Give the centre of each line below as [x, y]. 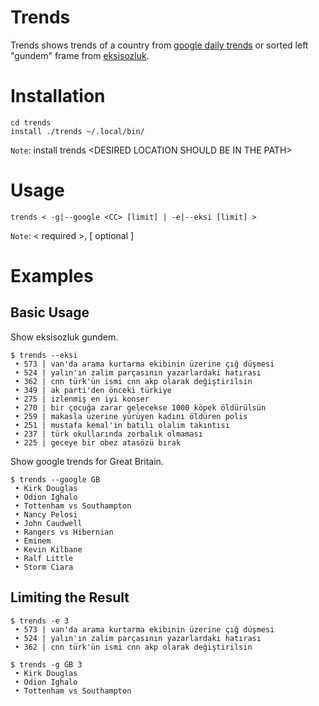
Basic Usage [50, 312]
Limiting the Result [70, 597]
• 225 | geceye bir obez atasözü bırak [98, 442]
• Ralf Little [44, 558]
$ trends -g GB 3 [46, 664]
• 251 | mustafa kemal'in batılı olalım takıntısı [122, 425]
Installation [58, 96]
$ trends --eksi [44, 355]
